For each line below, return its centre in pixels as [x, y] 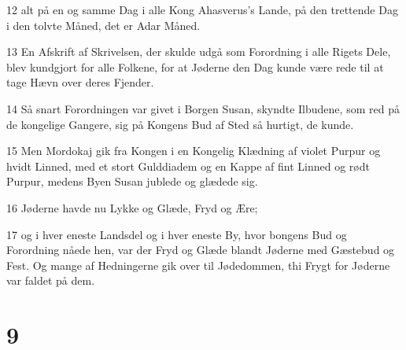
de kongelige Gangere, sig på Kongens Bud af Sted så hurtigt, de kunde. [180, 124]
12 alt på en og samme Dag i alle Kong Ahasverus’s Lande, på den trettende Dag [202, 9]
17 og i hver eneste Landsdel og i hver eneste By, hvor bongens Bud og [177, 234]
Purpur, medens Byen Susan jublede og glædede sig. [132, 181]
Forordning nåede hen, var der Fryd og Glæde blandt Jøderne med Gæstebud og [201, 250]
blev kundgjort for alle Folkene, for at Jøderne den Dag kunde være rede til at [195, 66]
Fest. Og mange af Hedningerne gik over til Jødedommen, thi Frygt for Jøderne [198, 265]
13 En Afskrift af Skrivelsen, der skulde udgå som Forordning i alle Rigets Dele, [199, 52]
